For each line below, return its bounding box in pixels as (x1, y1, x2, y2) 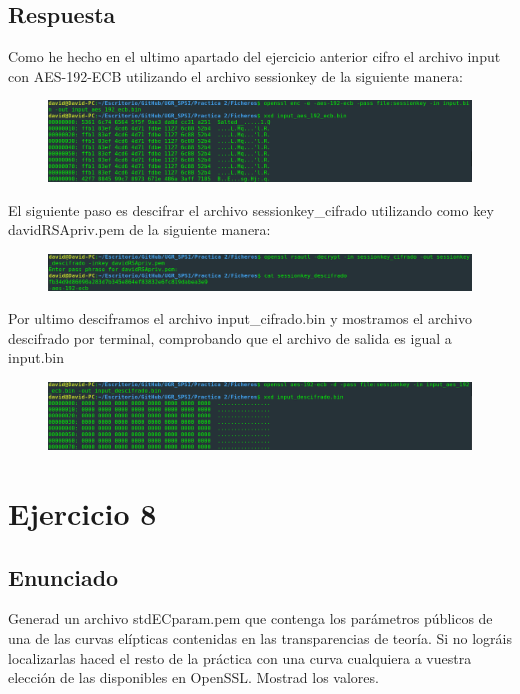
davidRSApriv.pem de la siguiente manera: (8, 219, 271, 240)
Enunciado (8, 561, 119, 592)
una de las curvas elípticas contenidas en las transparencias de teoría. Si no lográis (8, 628, 513, 649)
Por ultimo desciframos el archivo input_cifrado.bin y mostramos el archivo (8, 308, 472, 329)
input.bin (8, 347, 65, 368)
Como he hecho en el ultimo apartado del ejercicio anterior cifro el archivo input (8, 46, 501, 67)
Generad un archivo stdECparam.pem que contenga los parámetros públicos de (8, 608, 493, 629)
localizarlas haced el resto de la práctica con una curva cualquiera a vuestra (8, 647, 472, 668)
